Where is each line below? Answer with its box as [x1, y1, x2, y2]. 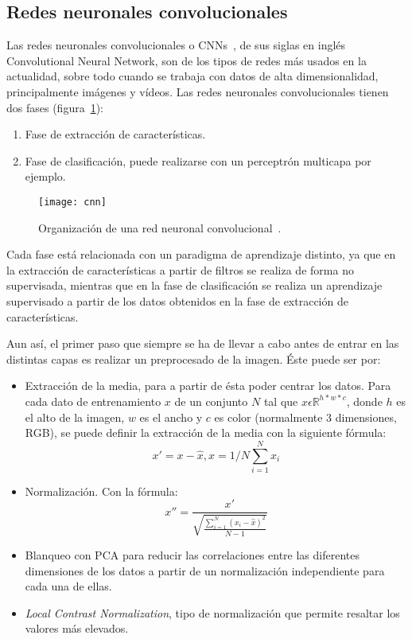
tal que [263, 392, 298, 409]
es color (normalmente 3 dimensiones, [214, 408, 397, 425]
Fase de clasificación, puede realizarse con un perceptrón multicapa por [25, 152, 371, 169]
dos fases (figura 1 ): [6, 99, 104, 115]
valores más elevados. [25, 620, 129, 637]
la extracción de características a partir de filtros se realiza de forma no [6, 261, 354, 278]
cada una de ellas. [25, 578, 112, 594]
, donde [346, 392, 383, 409]
